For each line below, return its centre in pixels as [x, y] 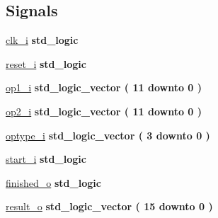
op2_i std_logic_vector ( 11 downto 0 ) [104, 111]
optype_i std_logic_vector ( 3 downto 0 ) [108, 135]
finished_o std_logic [53, 182]
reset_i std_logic [46, 63]
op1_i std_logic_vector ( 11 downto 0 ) [104, 87]
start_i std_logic [46, 159]
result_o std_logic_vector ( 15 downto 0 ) [109, 206]
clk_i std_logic [42, 40]
